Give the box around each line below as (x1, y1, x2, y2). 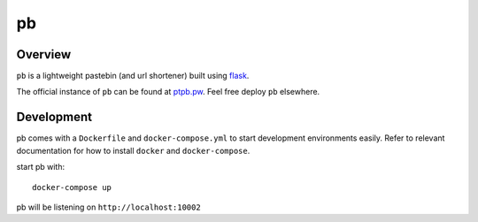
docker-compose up (32, 182, 112, 192)
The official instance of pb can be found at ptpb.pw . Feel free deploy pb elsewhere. (16, 87, 320, 97)
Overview (16, 47, 72, 62)
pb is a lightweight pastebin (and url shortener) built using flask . (16, 71, 250, 81)
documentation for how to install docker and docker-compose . (16, 145, 251, 156)
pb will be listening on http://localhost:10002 (16, 202, 201, 212)
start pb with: (16, 162, 66, 172)
